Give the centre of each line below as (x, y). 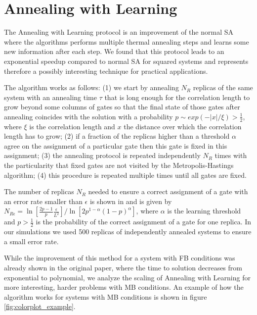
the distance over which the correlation (183, 126)
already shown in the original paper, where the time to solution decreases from (123, 268)
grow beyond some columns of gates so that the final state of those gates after (122, 107)
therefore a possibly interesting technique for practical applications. (106, 71)
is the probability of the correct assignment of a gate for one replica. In (144, 222)
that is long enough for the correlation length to (177, 97)
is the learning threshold (204, 211)
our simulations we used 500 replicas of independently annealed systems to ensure (128, 232)
